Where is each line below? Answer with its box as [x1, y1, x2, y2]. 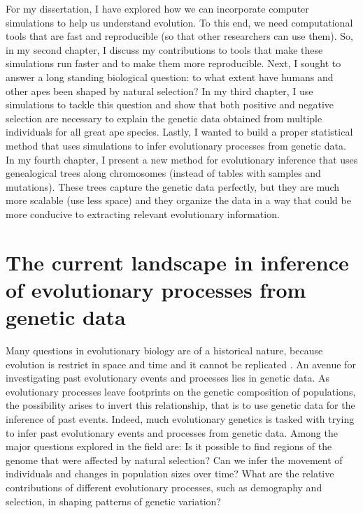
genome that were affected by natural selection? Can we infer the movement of [6, 452, 343, 467]
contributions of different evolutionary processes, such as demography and [6, 479, 322, 494]
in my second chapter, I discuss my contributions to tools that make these [6, 42, 323, 57]
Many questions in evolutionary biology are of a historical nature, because [6, 343, 323, 357]
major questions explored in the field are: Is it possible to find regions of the [6, 439, 332, 454]
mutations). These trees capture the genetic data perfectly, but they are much [6, 179, 340, 194]
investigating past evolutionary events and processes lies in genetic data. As [6, 370, 330, 385]
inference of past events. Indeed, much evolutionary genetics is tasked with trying [6, 411, 355, 426]
